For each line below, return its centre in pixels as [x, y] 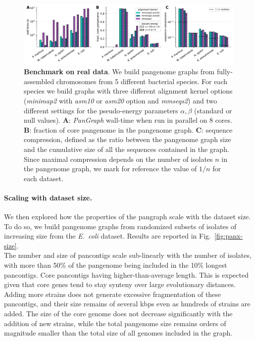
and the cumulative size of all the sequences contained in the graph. [127, 149]
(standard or [213, 110]
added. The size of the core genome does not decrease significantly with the [118, 314]
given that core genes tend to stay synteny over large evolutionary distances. [120, 284]
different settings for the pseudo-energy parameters [101, 110]
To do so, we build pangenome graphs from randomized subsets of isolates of [120, 226]
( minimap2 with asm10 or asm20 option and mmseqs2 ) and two [121, 100]
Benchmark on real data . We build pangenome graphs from [119, 72]
